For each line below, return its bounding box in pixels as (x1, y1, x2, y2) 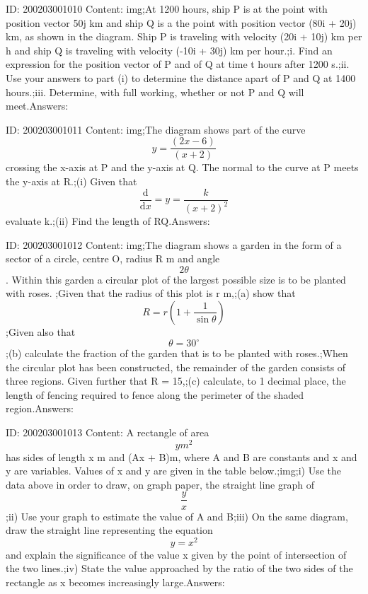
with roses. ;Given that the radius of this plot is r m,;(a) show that (6, 286, 296, 301)
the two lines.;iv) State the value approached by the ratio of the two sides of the (6, 561, 353, 576)
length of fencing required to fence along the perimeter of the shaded (6, 387, 304, 402)
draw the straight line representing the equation (6, 523, 213, 537)
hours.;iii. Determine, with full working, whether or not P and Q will (6, 84, 304, 99)
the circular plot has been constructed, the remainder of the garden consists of (6, 359, 346, 374)
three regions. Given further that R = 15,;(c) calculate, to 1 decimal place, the (6, 373, 346, 388)
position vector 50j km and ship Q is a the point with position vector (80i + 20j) (6, 15, 357, 30)
